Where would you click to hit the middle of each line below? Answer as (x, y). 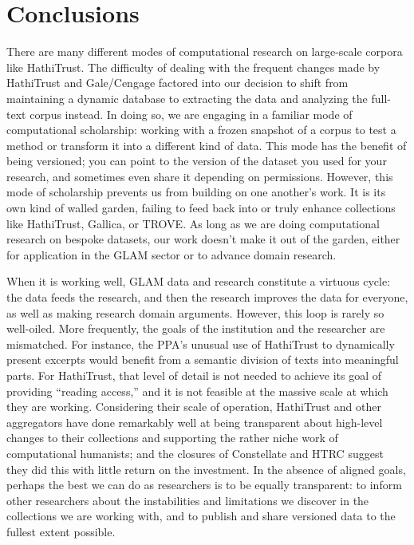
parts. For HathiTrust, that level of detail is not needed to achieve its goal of (194, 375)
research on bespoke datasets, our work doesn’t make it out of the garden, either (203, 239)
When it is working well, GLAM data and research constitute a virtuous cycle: (199, 281)
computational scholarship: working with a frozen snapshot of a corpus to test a (201, 130)
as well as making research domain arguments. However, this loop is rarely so (195, 312)
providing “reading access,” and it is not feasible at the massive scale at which (197, 391)
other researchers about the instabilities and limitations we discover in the (188, 500)
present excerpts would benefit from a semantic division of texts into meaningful (203, 359)
